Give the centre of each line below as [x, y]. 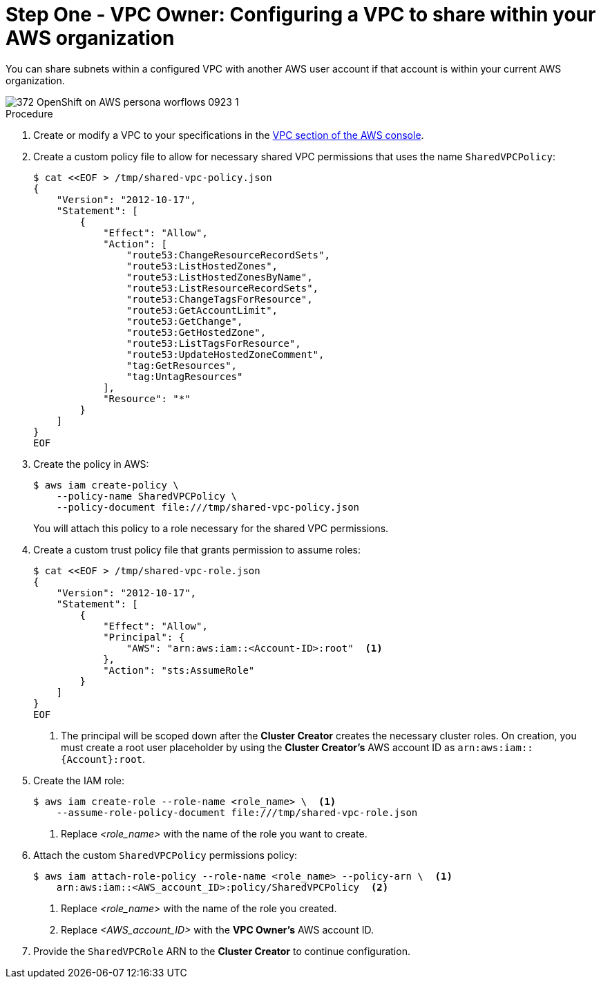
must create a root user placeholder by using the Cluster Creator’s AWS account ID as [258, 747]
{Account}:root [102, 759]
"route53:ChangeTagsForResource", [219, 299]
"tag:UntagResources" [184, 376]
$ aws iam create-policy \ [106, 485]
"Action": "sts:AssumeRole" [179, 670]
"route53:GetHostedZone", [196, 332]
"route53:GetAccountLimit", [202, 310]
